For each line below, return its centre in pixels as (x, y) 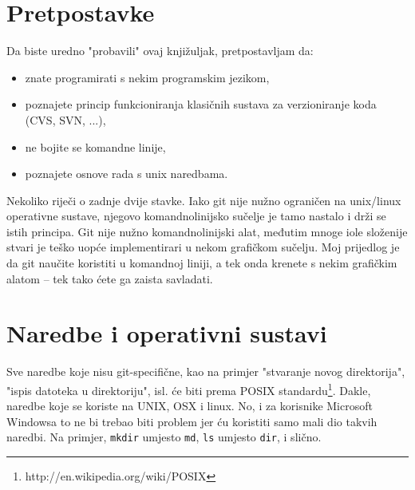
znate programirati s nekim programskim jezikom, (147, 77)
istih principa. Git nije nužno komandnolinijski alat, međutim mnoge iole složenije (207, 231)
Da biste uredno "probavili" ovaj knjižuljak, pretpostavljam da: (160, 51)
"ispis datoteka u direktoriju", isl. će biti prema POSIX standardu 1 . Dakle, (189, 389)
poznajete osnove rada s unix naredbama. (126, 174)
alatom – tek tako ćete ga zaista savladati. (110, 278)
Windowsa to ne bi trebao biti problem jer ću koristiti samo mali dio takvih (192, 421)
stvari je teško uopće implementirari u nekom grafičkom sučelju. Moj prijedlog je (203, 247)
